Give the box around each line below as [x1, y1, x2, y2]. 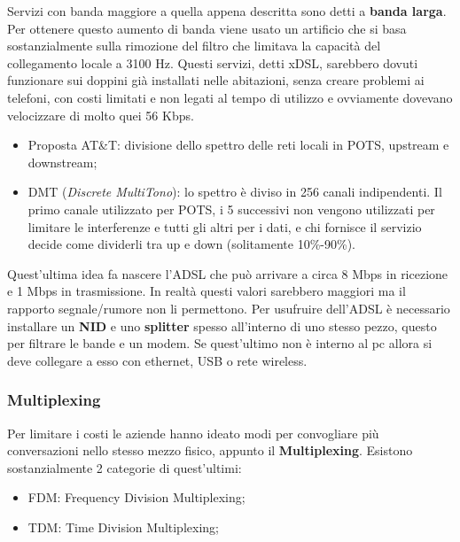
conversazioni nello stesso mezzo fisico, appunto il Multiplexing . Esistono [7, 441, 413, 460]
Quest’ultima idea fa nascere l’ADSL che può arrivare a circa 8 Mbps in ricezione [7, 264, 448, 283]
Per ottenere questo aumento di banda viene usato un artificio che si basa [7, 19, 407, 37]
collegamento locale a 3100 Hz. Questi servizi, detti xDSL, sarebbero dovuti [7, 53, 418, 72]
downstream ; [27, 152, 97, 171]
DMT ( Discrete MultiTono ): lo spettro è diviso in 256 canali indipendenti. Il [27, 182, 442, 201]
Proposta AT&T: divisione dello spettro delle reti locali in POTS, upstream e [27, 135, 449, 154]
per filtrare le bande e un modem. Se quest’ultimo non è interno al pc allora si [7, 334, 433, 352]
